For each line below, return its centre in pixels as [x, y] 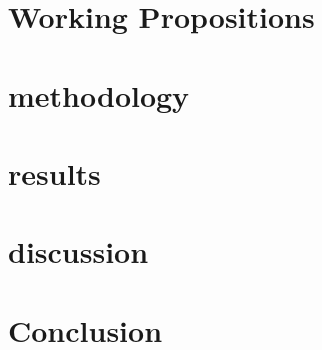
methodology [99, 94]
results [54, 172]
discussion [78, 251]
